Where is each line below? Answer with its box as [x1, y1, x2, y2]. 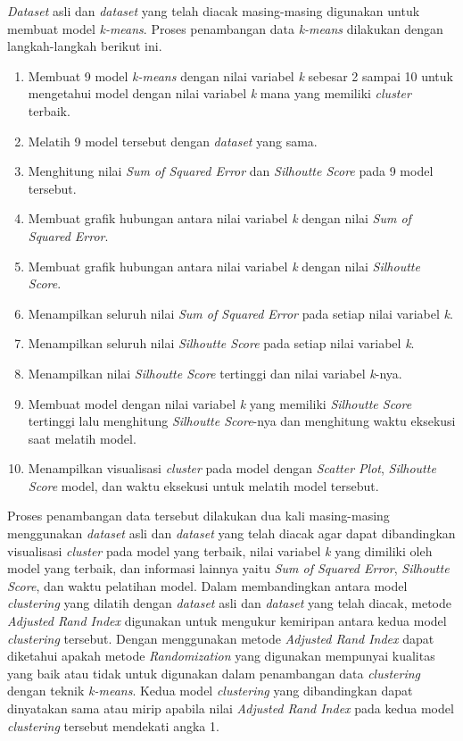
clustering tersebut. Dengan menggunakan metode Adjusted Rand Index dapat [7, 629, 434, 647]
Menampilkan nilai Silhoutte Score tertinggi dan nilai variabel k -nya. [28, 363, 402, 382]
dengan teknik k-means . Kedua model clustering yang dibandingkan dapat [7, 681, 413, 700]
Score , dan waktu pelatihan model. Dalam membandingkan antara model [7, 576, 408, 595]
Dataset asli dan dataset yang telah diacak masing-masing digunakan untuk [7, 2, 420, 20]
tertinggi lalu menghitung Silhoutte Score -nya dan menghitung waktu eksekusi [28, 412, 456, 430]
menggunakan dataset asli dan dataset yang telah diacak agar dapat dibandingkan [7, 524, 456, 543]
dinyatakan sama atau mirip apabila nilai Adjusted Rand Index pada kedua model [7, 699, 454, 717]
